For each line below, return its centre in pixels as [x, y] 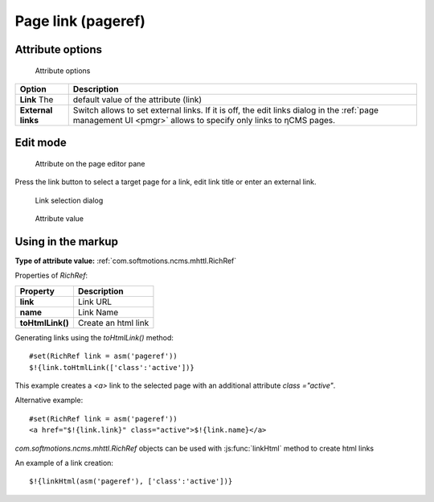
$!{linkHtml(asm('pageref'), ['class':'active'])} [131, 481]
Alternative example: [49, 400]
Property [37, 291]
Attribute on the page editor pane [90, 163]
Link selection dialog [69, 200]
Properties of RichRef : [51, 276]
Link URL [95, 302]
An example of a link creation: [64, 463]
